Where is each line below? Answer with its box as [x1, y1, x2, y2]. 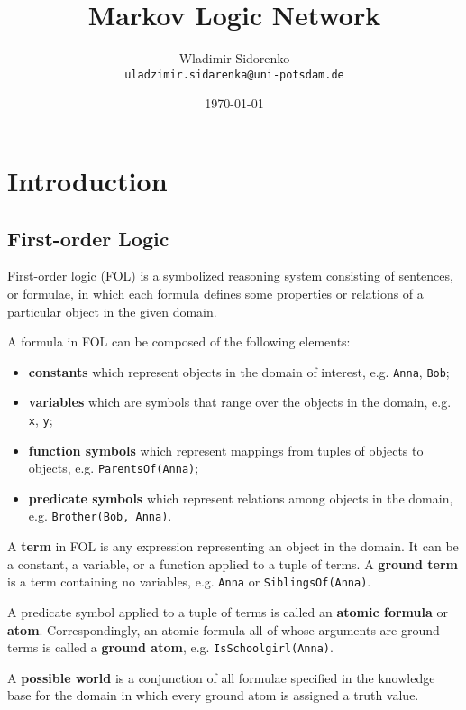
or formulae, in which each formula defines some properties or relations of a [7, 283, 424, 302]
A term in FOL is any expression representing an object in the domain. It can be [7, 537, 459, 556]
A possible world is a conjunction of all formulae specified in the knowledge [7, 668, 435, 687]
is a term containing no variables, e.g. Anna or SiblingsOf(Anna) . [7, 572, 371, 591]
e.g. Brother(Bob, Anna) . [28, 506, 172, 525]
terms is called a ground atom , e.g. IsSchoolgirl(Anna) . [7, 638, 334, 657]
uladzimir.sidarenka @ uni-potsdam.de [124, 68, 344, 81]
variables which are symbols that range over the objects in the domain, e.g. [28, 392, 452, 411]
